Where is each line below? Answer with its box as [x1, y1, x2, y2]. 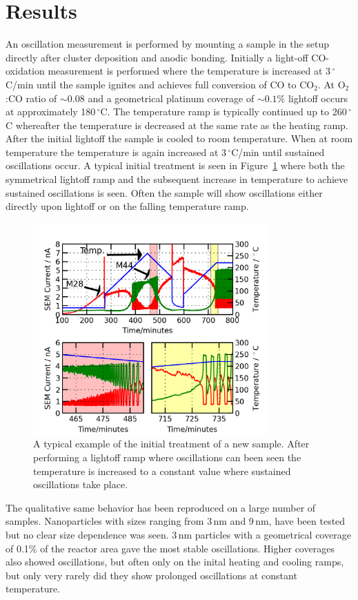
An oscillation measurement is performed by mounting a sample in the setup [6, 37, 330, 51]
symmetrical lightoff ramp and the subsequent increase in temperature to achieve [6, 172, 348, 186]
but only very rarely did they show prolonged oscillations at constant [6, 568, 297, 582]
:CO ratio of [6, 90, 57, 105]
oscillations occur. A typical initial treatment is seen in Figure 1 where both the [6, 158, 345, 173]
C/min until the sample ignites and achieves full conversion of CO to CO [6, 77, 315, 91]
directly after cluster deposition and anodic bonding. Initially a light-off [6, 50, 308, 64]
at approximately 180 [6, 104, 96, 119]
